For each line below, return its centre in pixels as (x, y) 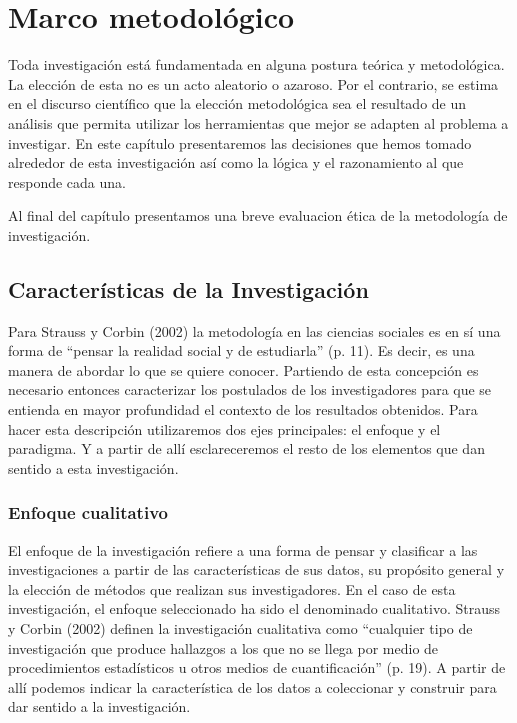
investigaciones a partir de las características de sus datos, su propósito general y (256, 569)
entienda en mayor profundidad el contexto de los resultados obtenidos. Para (243, 409)
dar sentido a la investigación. (99, 706)
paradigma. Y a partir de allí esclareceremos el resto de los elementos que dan (246, 448)
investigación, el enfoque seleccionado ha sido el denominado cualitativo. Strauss (254, 608)
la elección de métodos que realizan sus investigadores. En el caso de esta (232, 588)
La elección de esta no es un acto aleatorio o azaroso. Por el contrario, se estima (253, 83)
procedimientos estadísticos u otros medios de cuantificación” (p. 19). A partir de (257, 667)
